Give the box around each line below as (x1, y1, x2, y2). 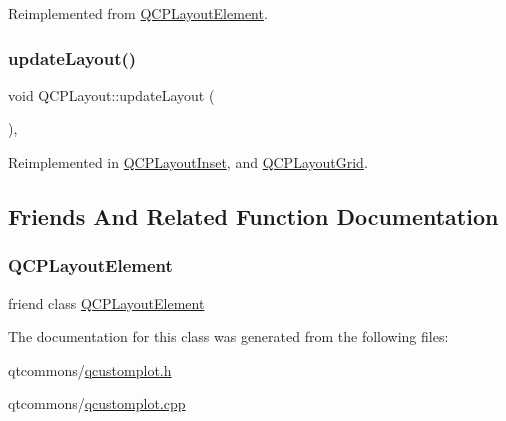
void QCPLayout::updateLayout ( (8, 84, 215, 105)
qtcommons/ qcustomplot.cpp (8, 393, 186, 414)
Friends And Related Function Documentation (8, 200, 499, 231)
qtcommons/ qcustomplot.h (8, 359, 172, 380)
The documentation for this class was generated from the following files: (8, 326, 449, 347)
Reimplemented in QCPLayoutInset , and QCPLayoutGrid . (8, 152, 368, 172)
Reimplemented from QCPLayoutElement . (8, 3, 268, 23)
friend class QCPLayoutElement (8, 292, 205, 313)
